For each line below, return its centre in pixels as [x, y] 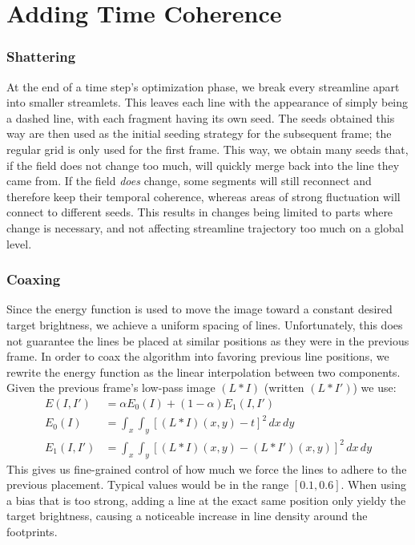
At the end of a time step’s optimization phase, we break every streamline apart [203, 86]
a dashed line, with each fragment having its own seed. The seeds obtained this [201, 117]
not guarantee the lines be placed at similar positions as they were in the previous [208, 340]
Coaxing [34, 279]
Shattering [41, 57]
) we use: [375, 388]
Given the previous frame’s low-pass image [111, 388]
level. [19, 243]
